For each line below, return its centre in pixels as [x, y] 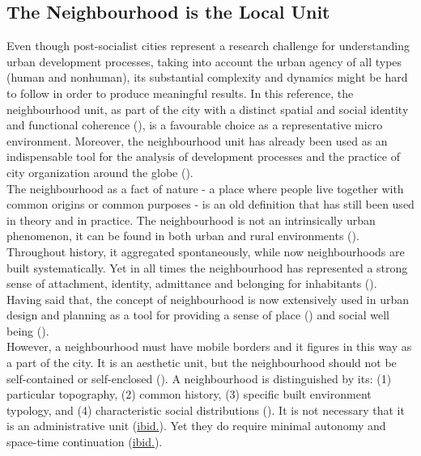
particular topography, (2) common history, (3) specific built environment [189, 394]
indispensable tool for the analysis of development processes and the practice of [203, 156]
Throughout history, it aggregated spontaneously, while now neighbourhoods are [206, 251]
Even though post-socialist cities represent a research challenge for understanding [208, 46]
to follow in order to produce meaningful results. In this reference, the [180, 93]
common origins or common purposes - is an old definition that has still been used [210, 204]
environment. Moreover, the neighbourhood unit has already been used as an [197, 140]
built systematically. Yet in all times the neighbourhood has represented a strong [207, 267]
